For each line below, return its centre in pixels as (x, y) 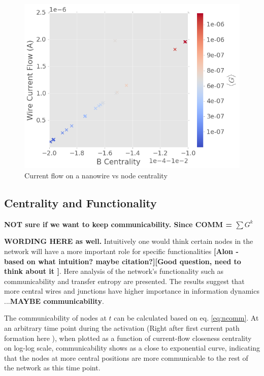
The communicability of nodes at (55, 318)
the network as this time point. (52, 368)
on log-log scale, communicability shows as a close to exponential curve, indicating (132, 348)
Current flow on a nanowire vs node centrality (96, 175)
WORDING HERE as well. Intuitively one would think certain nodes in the (129, 241)
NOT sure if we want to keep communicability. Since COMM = (118, 224)
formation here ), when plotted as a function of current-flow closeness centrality (128, 338)
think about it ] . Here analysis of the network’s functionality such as (114, 271)
